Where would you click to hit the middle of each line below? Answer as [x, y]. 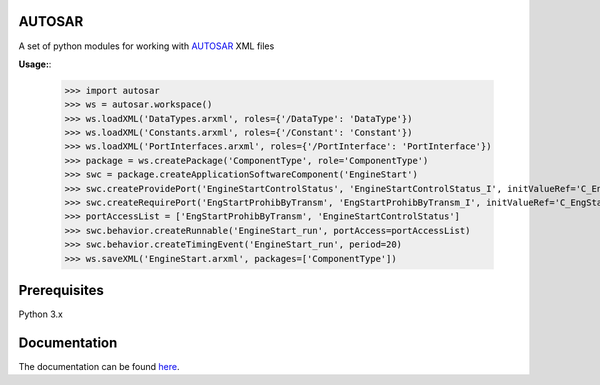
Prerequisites [61, 290]
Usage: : [35, 64]
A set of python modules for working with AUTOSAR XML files [146, 46]
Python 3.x [41, 314]
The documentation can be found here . [99, 366]
